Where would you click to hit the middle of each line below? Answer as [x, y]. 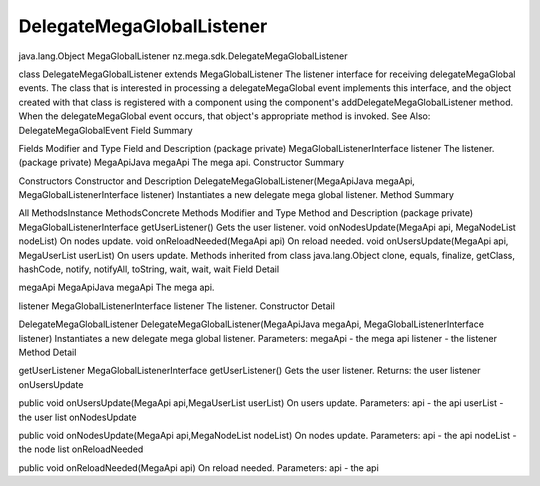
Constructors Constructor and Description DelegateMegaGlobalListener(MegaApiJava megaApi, [216, 181]
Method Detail [47, 352]
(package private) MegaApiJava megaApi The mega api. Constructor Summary [181, 162]
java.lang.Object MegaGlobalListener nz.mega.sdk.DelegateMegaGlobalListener [183, 56]
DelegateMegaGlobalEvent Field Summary [106, 130]
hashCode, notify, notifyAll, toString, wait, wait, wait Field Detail [149, 269]
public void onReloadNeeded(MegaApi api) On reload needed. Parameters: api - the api [198, 467]
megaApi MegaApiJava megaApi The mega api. [116, 287]
